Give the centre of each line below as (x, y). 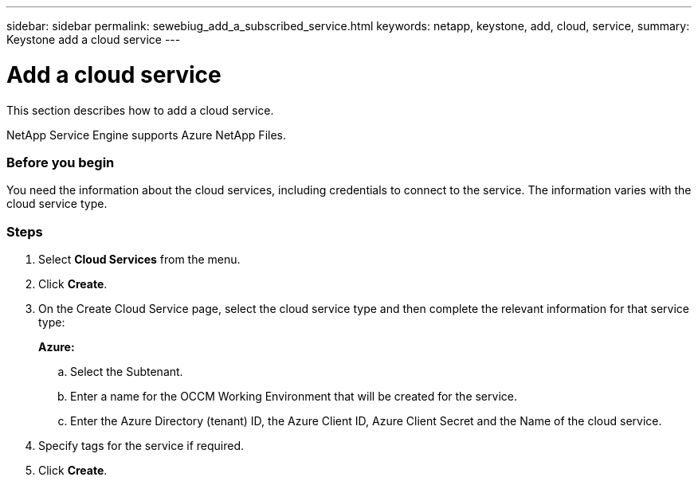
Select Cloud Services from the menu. (139, 259)
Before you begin (61, 162)
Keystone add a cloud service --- (94, 39)
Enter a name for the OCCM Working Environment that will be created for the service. (294, 396)
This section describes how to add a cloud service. (140, 110)
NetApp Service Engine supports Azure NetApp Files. (146, 135)
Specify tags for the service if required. (141, 446)
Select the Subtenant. (127, 372)
